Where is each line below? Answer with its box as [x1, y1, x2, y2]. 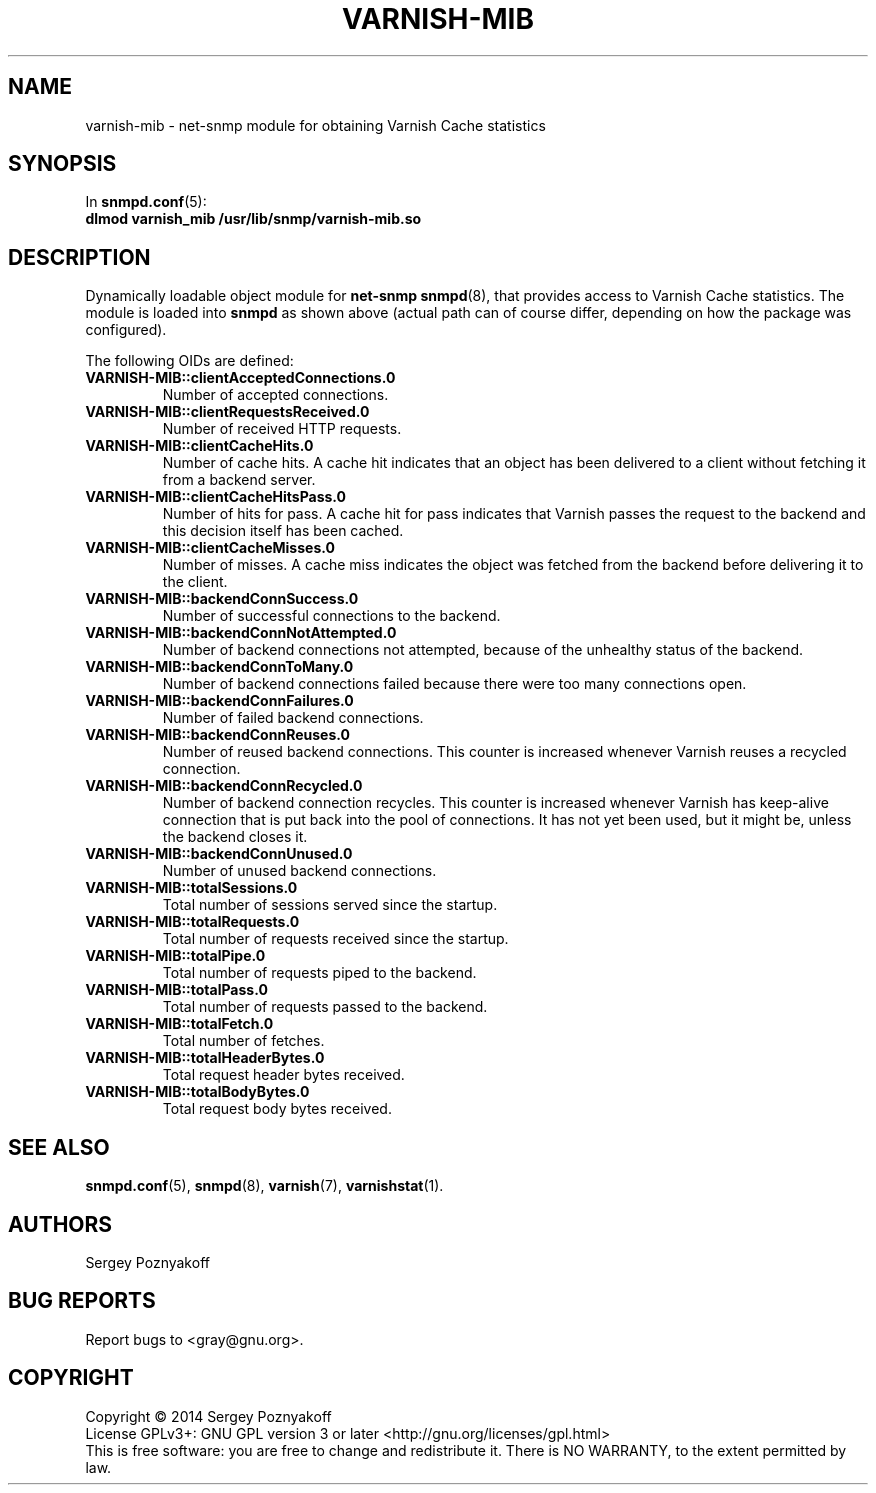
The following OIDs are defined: [85, 352, 294, 370]
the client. [162, 573, 228, 591]
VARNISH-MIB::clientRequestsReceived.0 [85, 403, 370, 421]
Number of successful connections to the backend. [162, 607, 501, 625]
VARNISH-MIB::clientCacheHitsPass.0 [85, 488, 347, 506]
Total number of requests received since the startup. [162, 930, 509, 948]
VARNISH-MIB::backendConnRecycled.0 [85, 777, 363, 795]
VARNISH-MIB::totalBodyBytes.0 [85, 1083, 310, 1101]
